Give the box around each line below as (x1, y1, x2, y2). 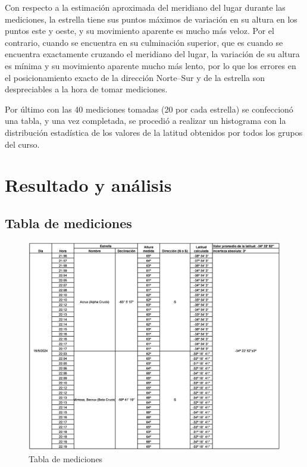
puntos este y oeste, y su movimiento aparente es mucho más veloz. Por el (5, 24, 274, 37)
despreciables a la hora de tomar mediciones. (5, 83, 168, 95)
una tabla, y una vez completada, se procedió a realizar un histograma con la (5, 114, 286, 127)
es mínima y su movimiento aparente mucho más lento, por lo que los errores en (5, 59, 296, 71)
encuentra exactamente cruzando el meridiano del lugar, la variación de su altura (5, 48, 300, 60)
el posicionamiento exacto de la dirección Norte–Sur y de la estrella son (5, 71, 265, 83)
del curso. (5, 138, 40, 150)
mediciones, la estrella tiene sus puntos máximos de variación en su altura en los (5, 13, 297, 25)
